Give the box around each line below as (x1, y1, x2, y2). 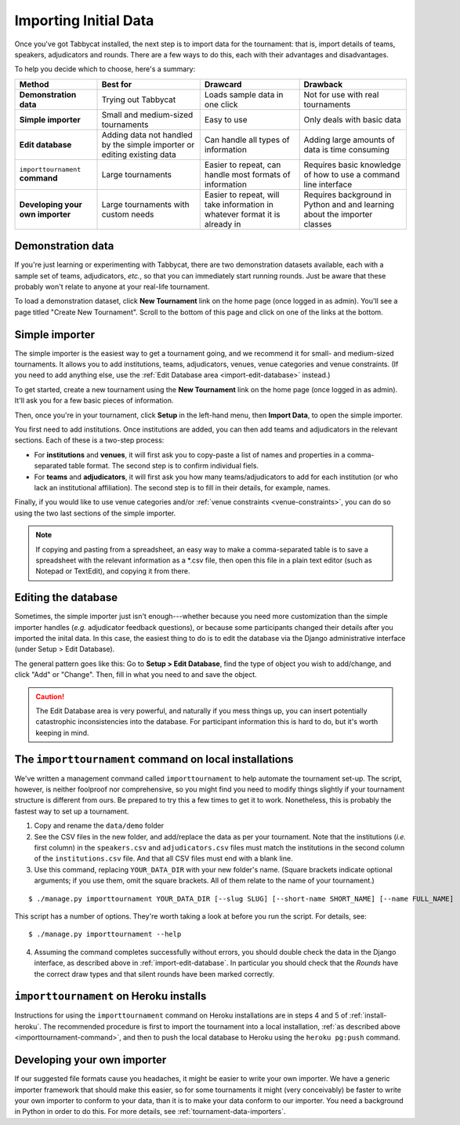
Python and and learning (303, 198, 395, 209)
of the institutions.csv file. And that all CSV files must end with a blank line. (34, 854, 293, 863)
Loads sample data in (204, 89, 284, 100)
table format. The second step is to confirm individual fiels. (68, 461, 259, 471)
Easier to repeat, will (204, 189, 280, 200)
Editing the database (14, 591, 118, 604)
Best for (101, 78, 132, 89)
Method (19, 78, 49, 89)
